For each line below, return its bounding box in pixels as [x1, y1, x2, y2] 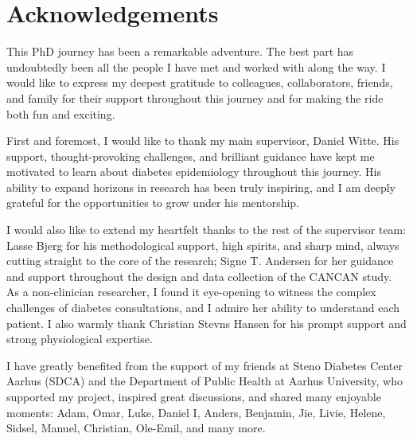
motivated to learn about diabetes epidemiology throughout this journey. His [6, 163, 381, 180]
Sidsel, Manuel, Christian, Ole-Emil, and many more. [6, 420, 266, 436]
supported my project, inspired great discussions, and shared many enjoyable [6, 388, 381, 404]
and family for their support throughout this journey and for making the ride [6, 89, 384, 106]
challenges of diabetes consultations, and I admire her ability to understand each [6, 299, 400, 316]
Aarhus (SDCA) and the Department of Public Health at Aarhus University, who [6, 373, 403, 389]
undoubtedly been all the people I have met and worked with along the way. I [6, 58, 386, 75]
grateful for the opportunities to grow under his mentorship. [6, 194, 300, 211]
